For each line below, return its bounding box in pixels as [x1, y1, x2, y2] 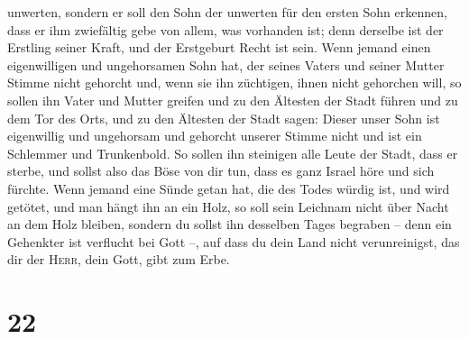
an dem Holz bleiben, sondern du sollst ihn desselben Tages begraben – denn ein [7, 215, 452, 234]
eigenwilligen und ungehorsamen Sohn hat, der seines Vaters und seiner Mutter [7, 55, 445, 74]
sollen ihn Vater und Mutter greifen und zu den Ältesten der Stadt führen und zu [7, 90, 458, 109]
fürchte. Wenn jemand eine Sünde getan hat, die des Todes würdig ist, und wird [7, 179, 450, 197]
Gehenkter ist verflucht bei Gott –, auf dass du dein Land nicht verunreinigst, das [7, 232, 460, 251]
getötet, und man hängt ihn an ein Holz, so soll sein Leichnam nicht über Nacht [7, 197, 449, 215]
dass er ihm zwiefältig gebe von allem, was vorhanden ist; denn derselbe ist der [7, 20, 444, 39]
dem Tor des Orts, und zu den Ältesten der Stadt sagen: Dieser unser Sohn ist [7, 108, 440, 127]
